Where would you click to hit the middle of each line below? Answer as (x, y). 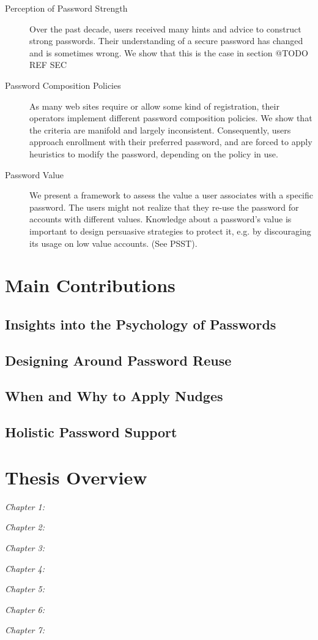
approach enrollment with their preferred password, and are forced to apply (171, 142)
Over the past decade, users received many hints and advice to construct (165, 28)
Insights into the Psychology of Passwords (141, 324)
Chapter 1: (25, 506)
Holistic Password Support (91, 432)
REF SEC (48, 65)
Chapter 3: (25, 547)
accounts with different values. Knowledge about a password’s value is (161, 219)
